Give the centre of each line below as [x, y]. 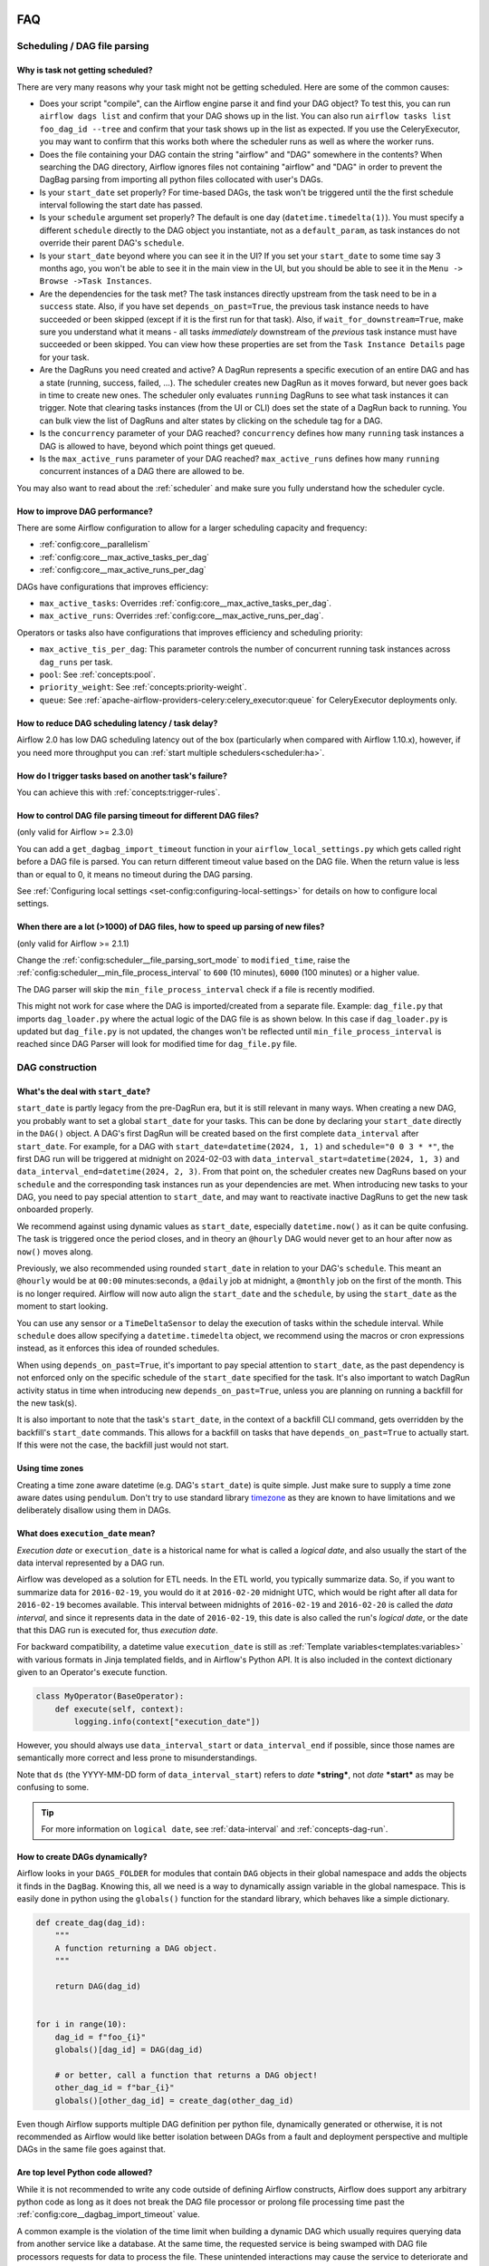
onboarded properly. [55, 1209]
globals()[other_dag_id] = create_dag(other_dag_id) [174, 2100]
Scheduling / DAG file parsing [83, 46]
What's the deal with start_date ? [84, 1091]
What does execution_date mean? [86, 1534]
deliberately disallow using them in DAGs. [94, 1510]
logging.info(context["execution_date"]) [167, 1721]
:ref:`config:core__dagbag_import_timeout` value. [108, 2214]
